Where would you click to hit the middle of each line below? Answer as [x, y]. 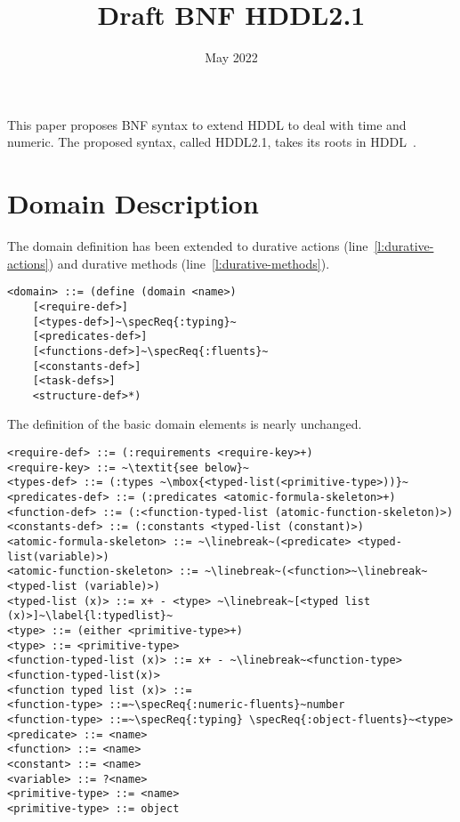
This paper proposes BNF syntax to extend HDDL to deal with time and [207, 124]
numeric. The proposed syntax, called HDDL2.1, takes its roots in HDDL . [212, 142]
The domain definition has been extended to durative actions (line [188, 246]
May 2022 [231, 57]
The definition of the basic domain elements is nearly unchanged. [185, 424]
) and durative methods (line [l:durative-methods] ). [189, 263]
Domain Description [133, 203]
